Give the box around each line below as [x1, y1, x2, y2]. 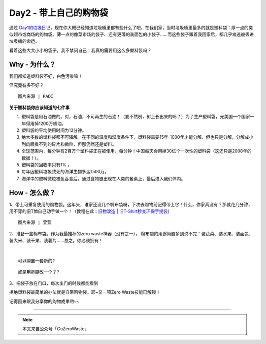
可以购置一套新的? [18, 258, 55, 263]
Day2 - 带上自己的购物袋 [9, 7, 108, 18]
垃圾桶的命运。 [9, 38, 39, 44]
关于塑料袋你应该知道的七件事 [9, 104, 70, 110]
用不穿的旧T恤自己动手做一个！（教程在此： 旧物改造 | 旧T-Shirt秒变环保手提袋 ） [9, 208, 172, 214]
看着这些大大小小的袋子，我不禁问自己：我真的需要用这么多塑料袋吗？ [9, 47, 152, 53]
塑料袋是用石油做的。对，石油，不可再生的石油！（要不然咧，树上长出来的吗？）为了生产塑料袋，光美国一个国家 [21, 114, 250, 120]
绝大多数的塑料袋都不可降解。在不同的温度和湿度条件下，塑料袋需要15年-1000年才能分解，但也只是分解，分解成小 [21, 134, 254, 140]
